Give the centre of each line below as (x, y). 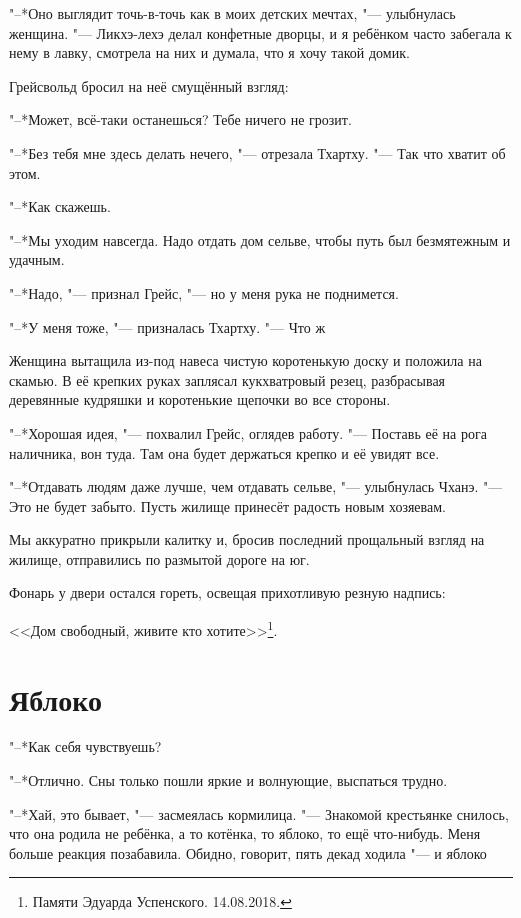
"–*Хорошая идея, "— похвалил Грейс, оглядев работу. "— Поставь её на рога (248, 432)
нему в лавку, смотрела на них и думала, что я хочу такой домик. (209, 52)
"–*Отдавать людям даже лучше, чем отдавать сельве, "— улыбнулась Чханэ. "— (256, 486)
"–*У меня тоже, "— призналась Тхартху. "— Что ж (167, 326)
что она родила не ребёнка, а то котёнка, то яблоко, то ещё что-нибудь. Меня (245, 833)
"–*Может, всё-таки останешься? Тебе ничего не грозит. (180, 119)
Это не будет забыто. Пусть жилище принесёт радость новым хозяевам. (227, 505)
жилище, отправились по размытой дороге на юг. (159, 558)
